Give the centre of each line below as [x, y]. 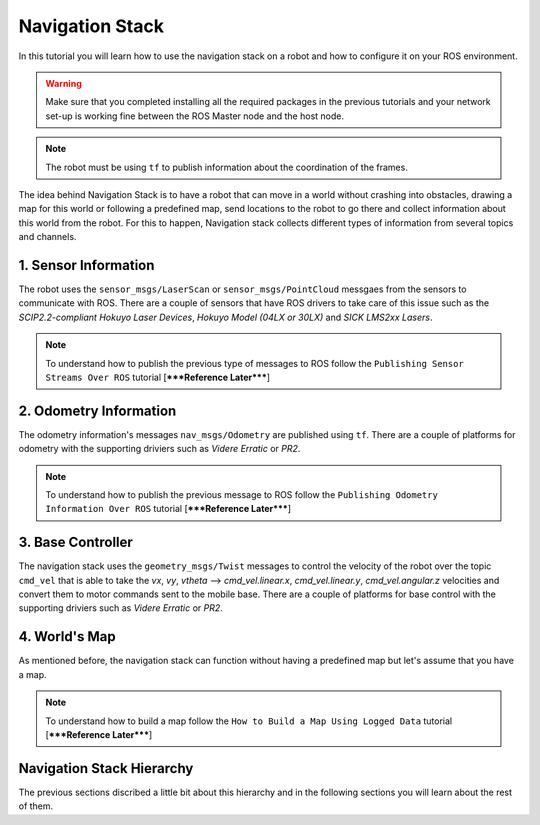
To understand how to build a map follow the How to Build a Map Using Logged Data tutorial [249, 721]
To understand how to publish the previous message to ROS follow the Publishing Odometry [242, 494]
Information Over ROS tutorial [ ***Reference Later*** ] [168, 509]
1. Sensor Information [86, 265]
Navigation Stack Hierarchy [106, 768]
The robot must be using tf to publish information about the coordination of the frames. [227, 167]
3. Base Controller [76, 542]
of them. [36, 806]
